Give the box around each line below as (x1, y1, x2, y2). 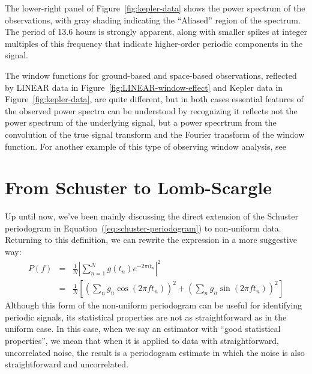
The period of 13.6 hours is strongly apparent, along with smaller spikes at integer (5, 25, 307, 38)
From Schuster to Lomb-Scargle (5, 175, 272, 200)
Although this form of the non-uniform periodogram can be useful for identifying (5, 299, 302, 311)
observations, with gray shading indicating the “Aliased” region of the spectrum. (5, 13, 301, 26)
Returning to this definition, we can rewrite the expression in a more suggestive (5, 233, 297, 246)
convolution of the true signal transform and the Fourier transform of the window (5, 127, 305, 140)
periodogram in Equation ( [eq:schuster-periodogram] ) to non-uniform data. (5, 221, 281, 234)
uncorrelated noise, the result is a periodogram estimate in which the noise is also (5, 346, 305, 358)
